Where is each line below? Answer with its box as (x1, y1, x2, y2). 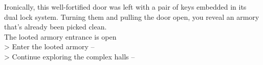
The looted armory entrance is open (4, 31, 117, 42)
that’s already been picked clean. (4, 21, 107, 32)
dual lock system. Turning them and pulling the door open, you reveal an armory (4, 11, 259, 22)
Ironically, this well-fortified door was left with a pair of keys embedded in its (4, 2, 247, 12)
